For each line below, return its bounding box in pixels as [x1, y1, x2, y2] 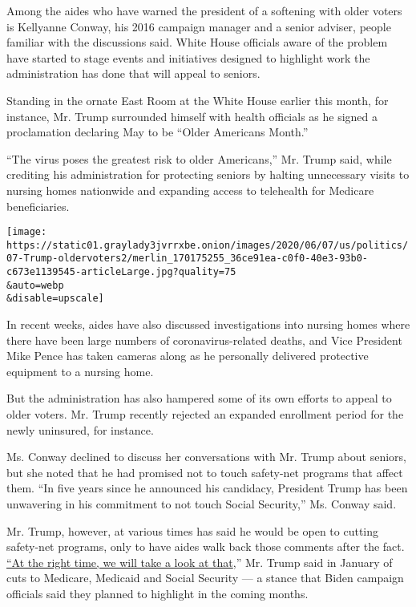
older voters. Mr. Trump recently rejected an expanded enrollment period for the [6, 406, 404, 423]
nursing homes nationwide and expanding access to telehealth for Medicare [6, 181, 374, 198]
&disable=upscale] [6, 293, 104, 305]
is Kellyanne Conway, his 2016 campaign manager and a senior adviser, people [6, 18, 391, 34]
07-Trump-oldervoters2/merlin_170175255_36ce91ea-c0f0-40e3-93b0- [6, 253, 369, 265]
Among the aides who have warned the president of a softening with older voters [6, 2, 402, 18]
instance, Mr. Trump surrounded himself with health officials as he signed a [6, 107, 378, 124]
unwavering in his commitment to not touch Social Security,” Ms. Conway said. [6, 496, 397, 512]
